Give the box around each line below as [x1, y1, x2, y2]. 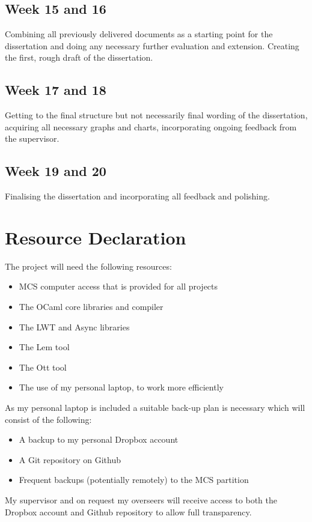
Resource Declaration [5, 225, 186, 249]
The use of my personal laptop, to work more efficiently [19, 381, 224, 393]
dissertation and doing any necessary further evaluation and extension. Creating [5, 39, 299, 52]
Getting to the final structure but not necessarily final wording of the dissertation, [5, 109, 308, 121]
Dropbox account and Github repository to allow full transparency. [5, 505, 252, 518]
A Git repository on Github [19, 453, 121, 466]
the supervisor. [5, 132, 60, 145]
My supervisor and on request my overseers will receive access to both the [5, 494, 277, 506]
